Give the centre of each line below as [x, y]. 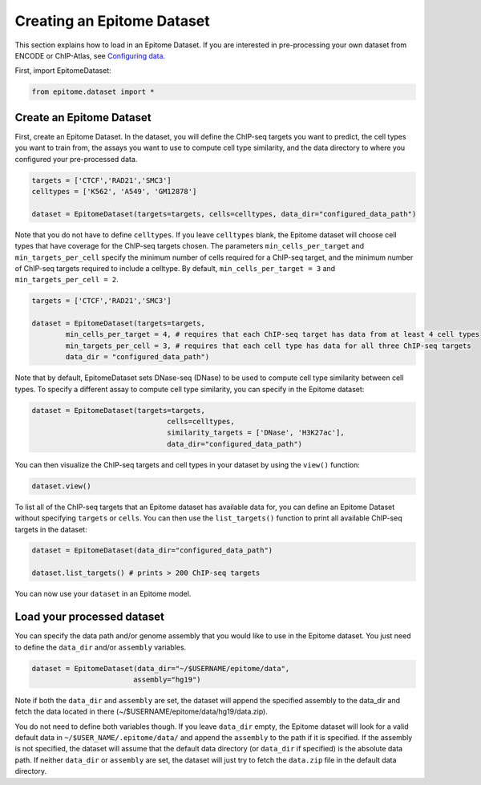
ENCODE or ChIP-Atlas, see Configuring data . [90, 55]
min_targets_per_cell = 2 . [67, 280]
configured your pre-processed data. [76, 159]
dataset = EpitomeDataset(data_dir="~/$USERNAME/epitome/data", [161, 668]
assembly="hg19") [167, 679]
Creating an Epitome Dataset [112, 21]
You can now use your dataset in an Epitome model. [103, 594]
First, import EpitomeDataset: [63, 71]
